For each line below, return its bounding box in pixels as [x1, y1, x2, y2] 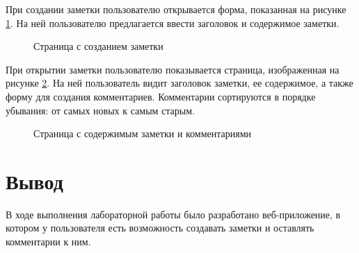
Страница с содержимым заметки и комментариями [33, 126, 252, 141]
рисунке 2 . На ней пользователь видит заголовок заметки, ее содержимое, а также [6, 76, 353, 90]
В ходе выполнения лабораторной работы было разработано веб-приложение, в [6, 207, 341, 221]
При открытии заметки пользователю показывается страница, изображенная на [6, 62, 340, 76]
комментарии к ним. [6, 234, 91, 249]
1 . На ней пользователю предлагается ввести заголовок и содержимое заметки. [6, 15, 340, 30]
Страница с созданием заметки [33, 39, 163, 53]
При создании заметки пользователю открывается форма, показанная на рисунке [6, 2, 346, 16]
